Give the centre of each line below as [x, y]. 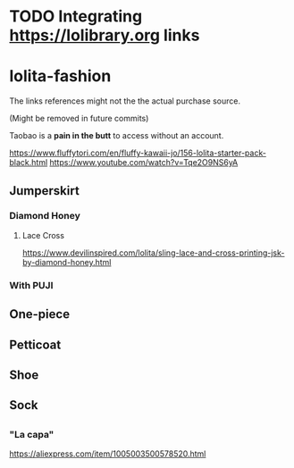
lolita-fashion [60, 76]
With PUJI [31, 285]
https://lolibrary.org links [105, 35]
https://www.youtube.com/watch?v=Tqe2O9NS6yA [144, 163]
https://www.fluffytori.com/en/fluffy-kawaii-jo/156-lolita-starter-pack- [138, 153]
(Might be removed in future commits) [79, 119]
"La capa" [32, 434]
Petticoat [35, 344]
